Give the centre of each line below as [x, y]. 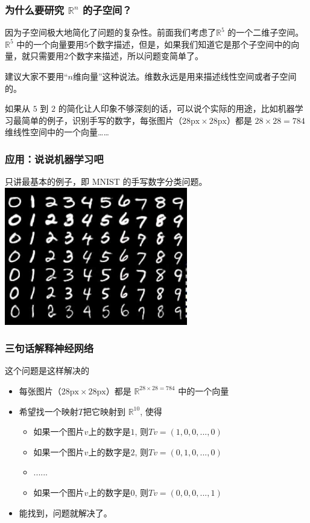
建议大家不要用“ [36, 76]
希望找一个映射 [49, 411]
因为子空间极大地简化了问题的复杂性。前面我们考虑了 [110, 32]
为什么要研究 [35, 9]
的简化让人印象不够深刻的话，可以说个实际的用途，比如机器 [176, 108]
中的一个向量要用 [50, 44]
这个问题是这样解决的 [47, 371]
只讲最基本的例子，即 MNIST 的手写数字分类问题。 [106, 181]
